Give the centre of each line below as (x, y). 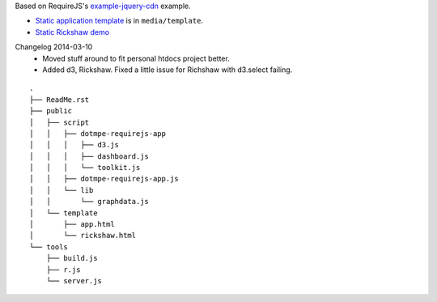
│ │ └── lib (62, 190)
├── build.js (72, 258)
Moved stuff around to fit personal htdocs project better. (136, 58)
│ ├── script (59, 122)
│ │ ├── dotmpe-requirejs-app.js (104, 179)
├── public (51, 111)
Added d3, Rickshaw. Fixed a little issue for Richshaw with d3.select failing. (168, 70)
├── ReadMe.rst (59, 100)
